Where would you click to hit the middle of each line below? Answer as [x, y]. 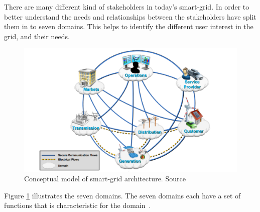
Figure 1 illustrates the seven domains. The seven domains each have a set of [122, 195]
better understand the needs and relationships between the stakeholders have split [130, 16]
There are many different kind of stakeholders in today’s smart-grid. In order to [127, 7]
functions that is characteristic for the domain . [78, 205]
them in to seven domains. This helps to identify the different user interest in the [129, 26]
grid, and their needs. [37, 36]
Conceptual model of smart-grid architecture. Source [105, 179]
